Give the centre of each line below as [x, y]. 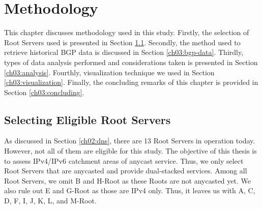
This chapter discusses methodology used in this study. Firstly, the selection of [127, 32]
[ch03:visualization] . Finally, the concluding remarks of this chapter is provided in [131, 82]
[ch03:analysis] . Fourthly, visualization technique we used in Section [109, 72]
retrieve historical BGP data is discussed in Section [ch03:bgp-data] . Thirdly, [124, 52]
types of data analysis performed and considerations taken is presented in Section [131, 62]
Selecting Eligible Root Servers [88, 119]
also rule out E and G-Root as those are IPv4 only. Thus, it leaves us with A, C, [130, 190]
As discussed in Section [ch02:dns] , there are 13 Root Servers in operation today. [130, 141]
